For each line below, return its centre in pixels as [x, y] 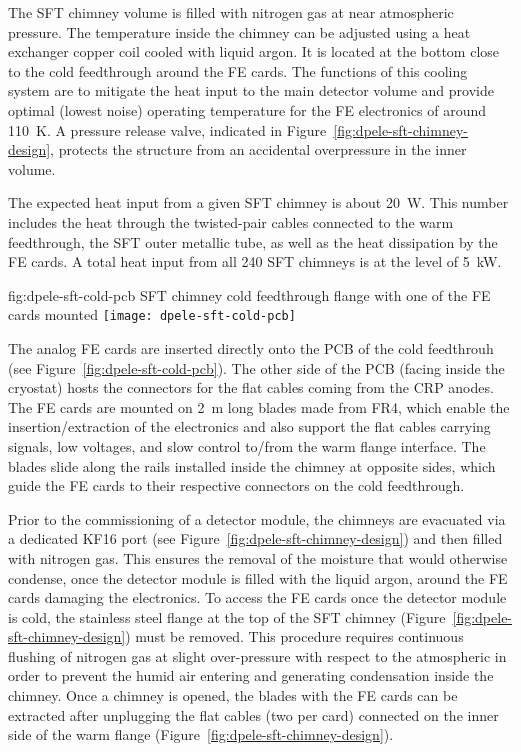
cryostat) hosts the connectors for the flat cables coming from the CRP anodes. [251, 387]
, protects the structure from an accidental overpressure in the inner [258, 149]
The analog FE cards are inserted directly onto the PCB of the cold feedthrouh [251, 347]
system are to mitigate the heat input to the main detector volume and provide [251, 90]
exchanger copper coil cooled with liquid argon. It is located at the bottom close [254, 51]
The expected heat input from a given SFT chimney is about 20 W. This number [258, 202]
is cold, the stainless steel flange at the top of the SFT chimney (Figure [227, 616]
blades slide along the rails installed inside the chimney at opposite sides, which [252, 465]
